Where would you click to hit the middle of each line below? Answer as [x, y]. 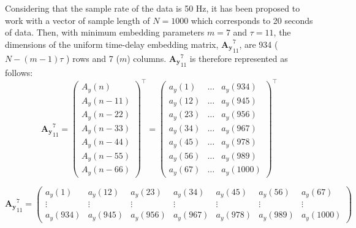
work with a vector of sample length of [78, 20]
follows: [19, 73]
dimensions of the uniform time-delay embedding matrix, [112, 44]
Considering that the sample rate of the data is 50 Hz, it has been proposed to [153, 8]
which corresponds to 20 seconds [252, 20]
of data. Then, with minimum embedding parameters [105, 32]
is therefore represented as [239, 59]
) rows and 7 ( [93, 59]
